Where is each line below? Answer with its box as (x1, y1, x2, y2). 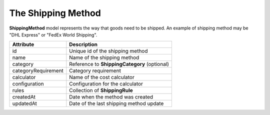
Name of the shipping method (69, 54, 139, 61)
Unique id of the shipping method (69, 47, 148, 54)
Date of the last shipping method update (69, 100, 164, 107)
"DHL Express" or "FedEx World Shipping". (9, 31, 97, 37)
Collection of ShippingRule (69, 87, 133, 94)
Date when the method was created (69, 93, 153, 100)
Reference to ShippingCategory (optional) (69, 60, 169, 67)
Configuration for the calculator (69, 80, 143, 87)
